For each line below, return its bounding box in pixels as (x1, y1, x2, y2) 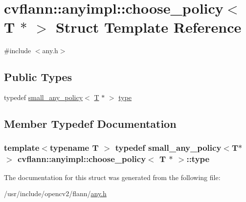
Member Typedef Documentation (4, 116, 177, 131)
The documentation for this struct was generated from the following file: (4, 172, 221, 182)
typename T (49, 141, 99, 154)
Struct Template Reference (55, 17, 242, 37)
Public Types (4, 69, 72, 84)
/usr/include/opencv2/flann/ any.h (4, 188, 107, 199)
